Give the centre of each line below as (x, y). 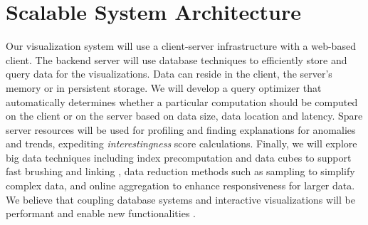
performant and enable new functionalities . (101, 213)
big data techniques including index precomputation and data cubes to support (179, 157)
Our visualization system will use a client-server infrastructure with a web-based (181, 46)
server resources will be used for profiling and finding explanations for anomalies (181, 129)
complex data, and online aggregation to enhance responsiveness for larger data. (180, 185)
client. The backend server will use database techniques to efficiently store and (177, 59)
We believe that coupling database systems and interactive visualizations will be (180, 199)
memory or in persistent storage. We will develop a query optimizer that (164, 87)
